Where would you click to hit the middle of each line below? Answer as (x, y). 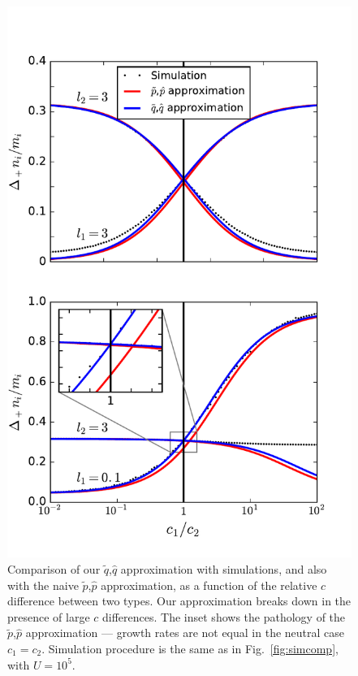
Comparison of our (54, 568)
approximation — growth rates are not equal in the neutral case (185, 633)
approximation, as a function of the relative (209, 585)
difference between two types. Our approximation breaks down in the (179, 601)
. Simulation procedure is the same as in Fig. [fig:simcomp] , (190, 648)
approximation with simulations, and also (224, 568)
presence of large (49, 616)
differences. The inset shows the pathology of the (224, 616)
